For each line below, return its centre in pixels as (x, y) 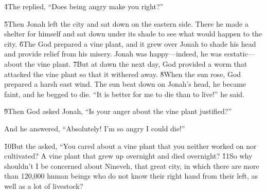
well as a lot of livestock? (44, 186)
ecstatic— (240, 54)
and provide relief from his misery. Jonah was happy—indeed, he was (113, 54)
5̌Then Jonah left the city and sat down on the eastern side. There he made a (126, 23)
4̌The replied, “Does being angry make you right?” (84, 6)
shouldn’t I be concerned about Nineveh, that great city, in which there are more (132, 166)
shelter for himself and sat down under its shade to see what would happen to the (133, 34)
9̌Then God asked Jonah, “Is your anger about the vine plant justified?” (118, 111)
